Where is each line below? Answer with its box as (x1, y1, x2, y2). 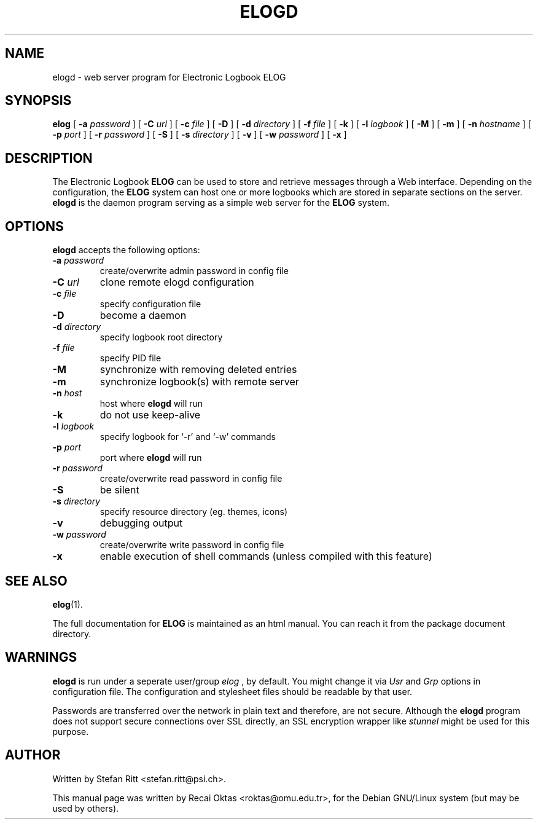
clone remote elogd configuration (99, 276, 254, 289)
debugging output (99, 517, 183, 530)
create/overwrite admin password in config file (99, 265, 289, 277)
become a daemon (99, 309, 187, 322)
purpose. (52, 726, 89, 737)
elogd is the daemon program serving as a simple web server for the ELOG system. (52, 197, 390, 208)
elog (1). (52, 598, 83, 610)
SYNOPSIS (5, 93, 72, 109)
